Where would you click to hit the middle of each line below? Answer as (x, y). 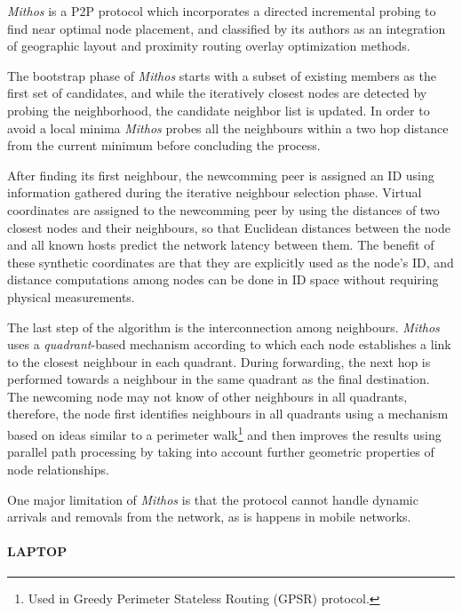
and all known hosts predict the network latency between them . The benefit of (221, 245)
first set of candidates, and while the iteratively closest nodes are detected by (217, 93)
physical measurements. (71, 296)
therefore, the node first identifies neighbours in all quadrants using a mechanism (228, 414)
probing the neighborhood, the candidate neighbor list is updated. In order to (219, 110)
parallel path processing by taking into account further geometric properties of (221, 452)
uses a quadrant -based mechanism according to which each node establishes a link (229, 344)
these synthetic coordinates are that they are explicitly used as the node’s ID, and (231, 262)
